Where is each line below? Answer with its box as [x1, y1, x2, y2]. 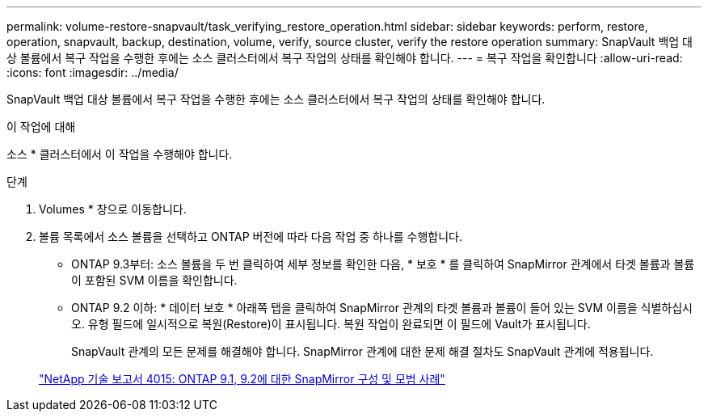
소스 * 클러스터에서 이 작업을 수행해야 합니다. [6, 147, 233, 161]
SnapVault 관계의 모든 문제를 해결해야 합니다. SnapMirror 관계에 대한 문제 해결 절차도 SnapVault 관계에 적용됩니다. [71, 344, 654, 358]
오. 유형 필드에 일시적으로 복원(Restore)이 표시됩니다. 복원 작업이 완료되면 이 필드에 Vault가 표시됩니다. [71, 317, 591, 331]
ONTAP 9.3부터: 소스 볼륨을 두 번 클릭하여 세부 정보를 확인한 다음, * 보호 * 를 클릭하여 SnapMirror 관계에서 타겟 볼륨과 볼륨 [71, 257, 695, 271]
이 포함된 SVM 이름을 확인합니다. [71, 273, 238, 287]
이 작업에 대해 [6, 120, 76, 133]
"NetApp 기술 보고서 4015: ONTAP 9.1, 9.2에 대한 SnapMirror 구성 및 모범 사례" [39, 372, 445, 386]
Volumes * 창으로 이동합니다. [39, 202, 187, 216]
